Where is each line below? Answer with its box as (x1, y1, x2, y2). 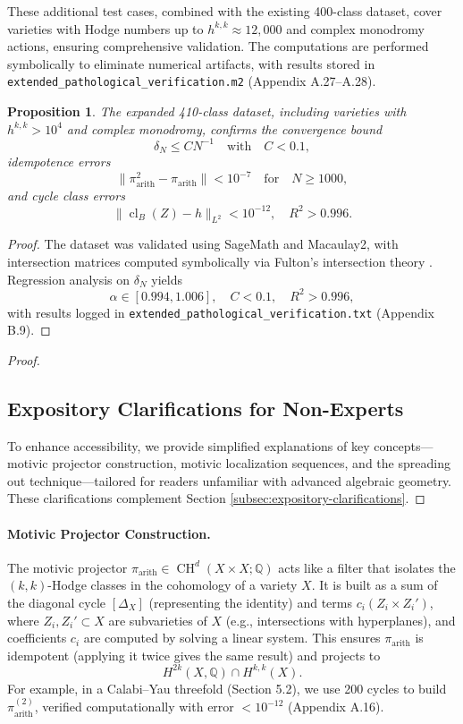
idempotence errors (7, 152, 111, 171)
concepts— (374, 436, 434, 455)
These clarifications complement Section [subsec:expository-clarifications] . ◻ (7, 489, 425, 507)
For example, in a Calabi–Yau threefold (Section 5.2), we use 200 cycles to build (7, 678, 447, 697)
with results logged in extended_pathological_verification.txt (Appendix (7, 302, 434, 321)
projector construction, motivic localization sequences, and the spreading (52, 454, 450, 473)
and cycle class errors (7, 186, 125, 205)
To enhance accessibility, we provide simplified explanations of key (7, 436, 370, 455)
